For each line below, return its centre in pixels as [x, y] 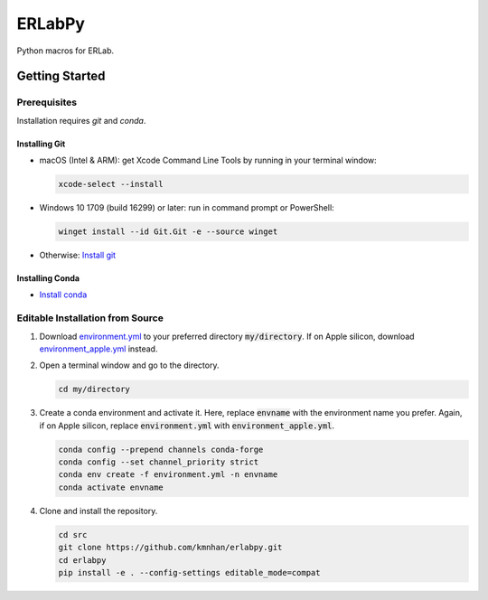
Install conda [63, 295]
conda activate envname [111, 487]
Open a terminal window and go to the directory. [129, 365]
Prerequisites [47, 102]
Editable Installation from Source [90, 318]
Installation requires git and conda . [81, 120]
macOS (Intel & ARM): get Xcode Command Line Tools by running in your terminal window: [208, 160]
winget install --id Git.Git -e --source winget [168, 232]
